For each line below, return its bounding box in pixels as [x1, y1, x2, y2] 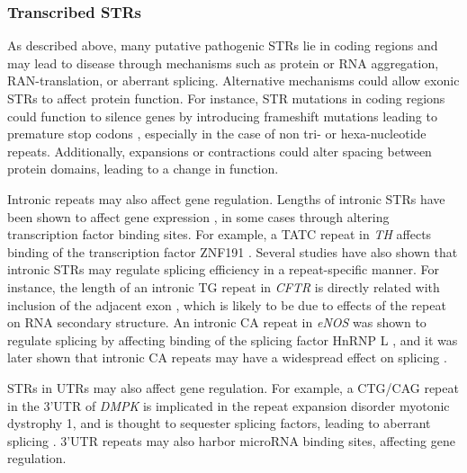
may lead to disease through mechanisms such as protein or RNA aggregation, [7, 53, 439, 72]
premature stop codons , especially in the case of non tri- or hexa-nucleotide [7, 124, 427, 143]
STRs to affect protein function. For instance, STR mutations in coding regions [7, 89, 445, 107]
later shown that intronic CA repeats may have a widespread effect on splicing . [7, 348, 447, 367]
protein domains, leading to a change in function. [7, 159, 279, 178]
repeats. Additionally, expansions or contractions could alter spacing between [7, 141, 432, 160]
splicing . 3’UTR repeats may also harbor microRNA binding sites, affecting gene [7, 431, 455, 450]
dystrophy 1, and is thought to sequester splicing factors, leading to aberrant [7, 414, 431, 433]
